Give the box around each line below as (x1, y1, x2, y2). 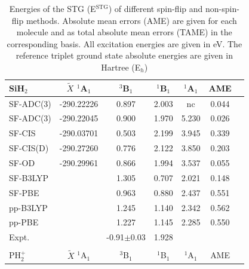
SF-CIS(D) (9, 142, 49, 154)
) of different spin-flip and (108, 2, 203, 14)
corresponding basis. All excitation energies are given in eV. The (7, 37, 242, 50)
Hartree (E (101, 60, 141, 73)
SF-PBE (9, 186, 39, 198)
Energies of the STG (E (9, 2, 96, 14)
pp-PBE (9, 216, 39, 228)
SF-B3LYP (9, 171, 49, 184)
